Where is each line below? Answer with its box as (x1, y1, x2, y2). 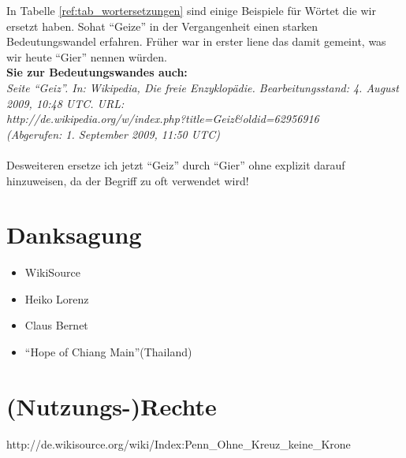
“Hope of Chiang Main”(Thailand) (24, 344, 192, 360)
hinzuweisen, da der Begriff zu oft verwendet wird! (6, 172, 249, 188)
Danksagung (6, 218, 142, 251)
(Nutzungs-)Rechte (6, 389, 217, 422)
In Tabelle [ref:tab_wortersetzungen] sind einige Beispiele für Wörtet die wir (6, 2, 376, 18)
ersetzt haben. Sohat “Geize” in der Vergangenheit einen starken (6, 17, 318, 34)
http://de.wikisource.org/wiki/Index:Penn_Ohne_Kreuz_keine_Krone (6, 435, 351, 452)
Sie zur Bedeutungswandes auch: (6, 64, 188, 80)
